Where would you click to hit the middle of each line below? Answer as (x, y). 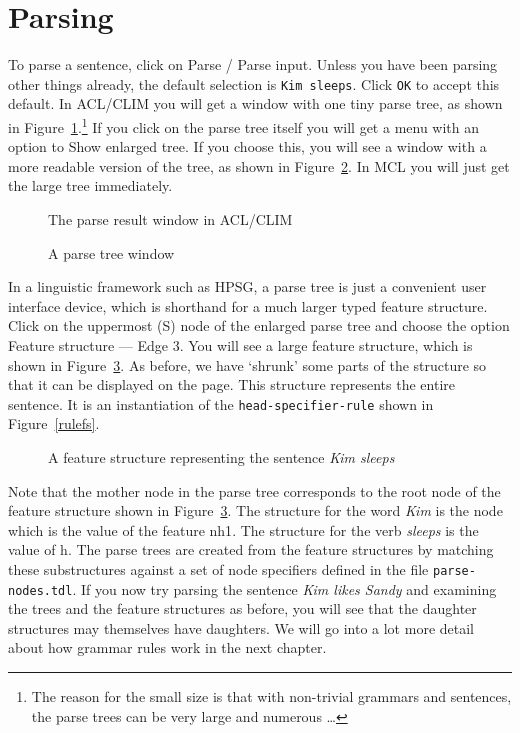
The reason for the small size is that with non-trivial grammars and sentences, (271, 696)
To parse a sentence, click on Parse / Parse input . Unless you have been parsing (253, 64)
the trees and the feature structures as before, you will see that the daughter (242, 608)
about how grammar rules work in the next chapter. (167, 647)
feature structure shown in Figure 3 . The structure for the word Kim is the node (255, 510)
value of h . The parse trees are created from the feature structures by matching (251, 549)
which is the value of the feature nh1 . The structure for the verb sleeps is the (243, 529)
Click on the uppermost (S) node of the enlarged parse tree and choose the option (259, 325)
